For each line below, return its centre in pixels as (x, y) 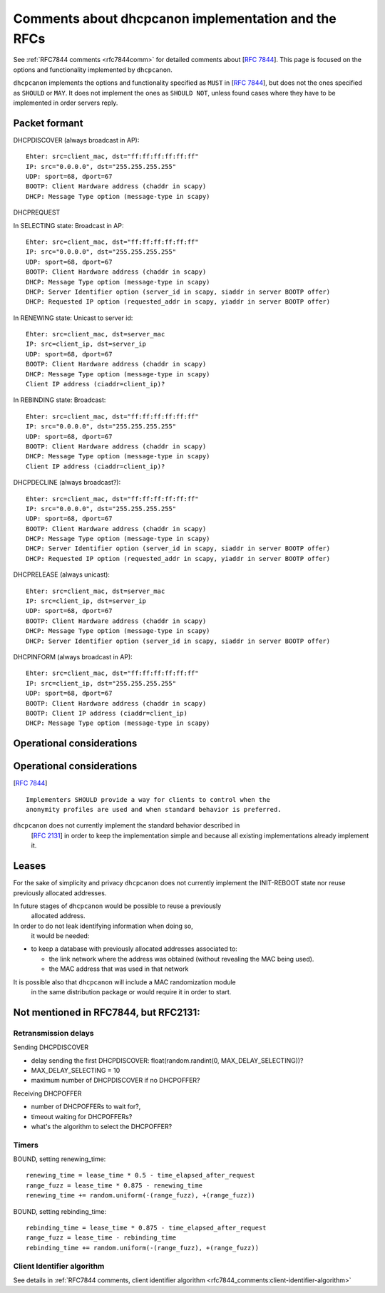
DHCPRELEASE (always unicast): (62, 575)
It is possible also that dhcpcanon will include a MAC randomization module (125, 982)
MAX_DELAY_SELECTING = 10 (76, 1070)
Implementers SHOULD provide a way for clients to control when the (148, 799)
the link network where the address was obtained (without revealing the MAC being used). (181, 959)
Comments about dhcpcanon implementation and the (175, 19)
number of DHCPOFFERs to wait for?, (86, 1107)
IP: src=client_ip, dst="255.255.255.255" (101, 683)
